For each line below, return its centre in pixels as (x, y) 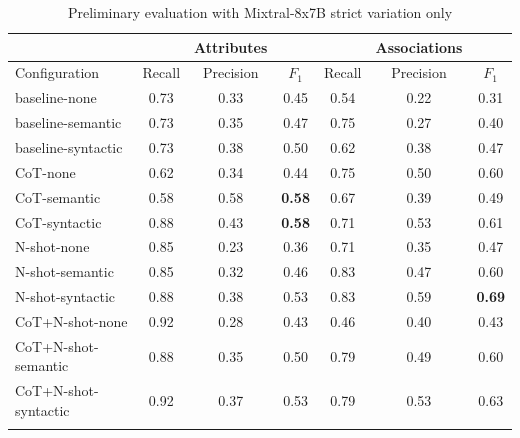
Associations (419, 46)
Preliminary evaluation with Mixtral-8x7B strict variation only (260, 12)
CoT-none (45, 171)
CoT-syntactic (58, 221)
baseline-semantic (68, 122)
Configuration (57, 72)
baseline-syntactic (69, 146)
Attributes (231, 46)
